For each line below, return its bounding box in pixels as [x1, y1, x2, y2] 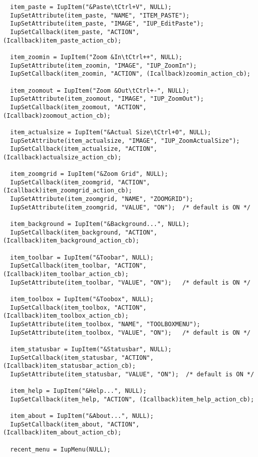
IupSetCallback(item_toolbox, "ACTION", [10, 304, 147, 311]
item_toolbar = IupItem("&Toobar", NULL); [10, 254, 154, 261]
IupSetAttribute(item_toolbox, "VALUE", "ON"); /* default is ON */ [10, 329, 250, 336]
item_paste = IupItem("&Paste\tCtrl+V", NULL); [10, 4, 172, 11]
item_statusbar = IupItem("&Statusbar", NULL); [10, 345, 172, 353]
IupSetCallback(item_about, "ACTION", [10, 420, 140, 428]
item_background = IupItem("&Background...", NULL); [10, 220, 190, 228]
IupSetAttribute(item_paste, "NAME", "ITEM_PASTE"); [10, 12, 190, 19]
